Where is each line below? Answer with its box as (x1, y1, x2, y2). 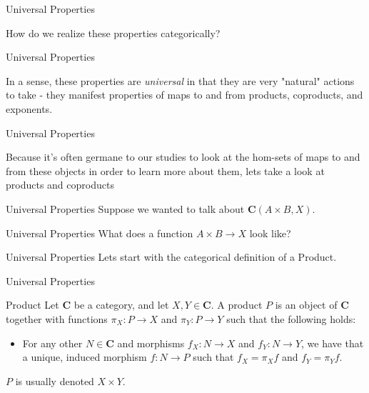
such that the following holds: (226, 311, 356, 326)
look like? (249, 225, 291, 240)
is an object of (275, 297, 338, 312)
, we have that (301, 335, 364, 350)
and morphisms (117, 335, 185, 350)
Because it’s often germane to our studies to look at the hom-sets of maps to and (6, 149, 360, 164)
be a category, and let (74, 297, 169, 312)
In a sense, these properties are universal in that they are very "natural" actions (6, 73, 355, 88)
